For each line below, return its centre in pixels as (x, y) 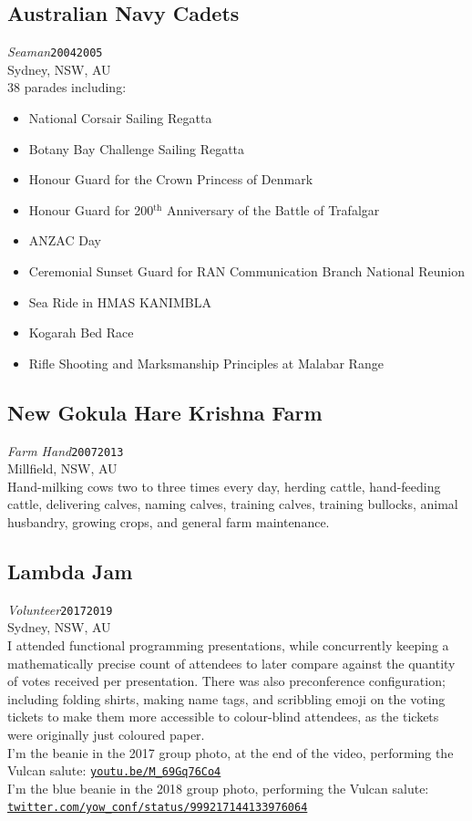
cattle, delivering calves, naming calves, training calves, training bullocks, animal (233, 504)
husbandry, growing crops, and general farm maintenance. (169, 522)
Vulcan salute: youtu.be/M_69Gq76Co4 (114, 770)
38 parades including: (67, 87)
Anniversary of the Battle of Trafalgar (273, 209)
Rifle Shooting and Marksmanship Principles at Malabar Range (206, 363)
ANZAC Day (65, 240)
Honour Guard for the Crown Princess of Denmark (171, 179)
